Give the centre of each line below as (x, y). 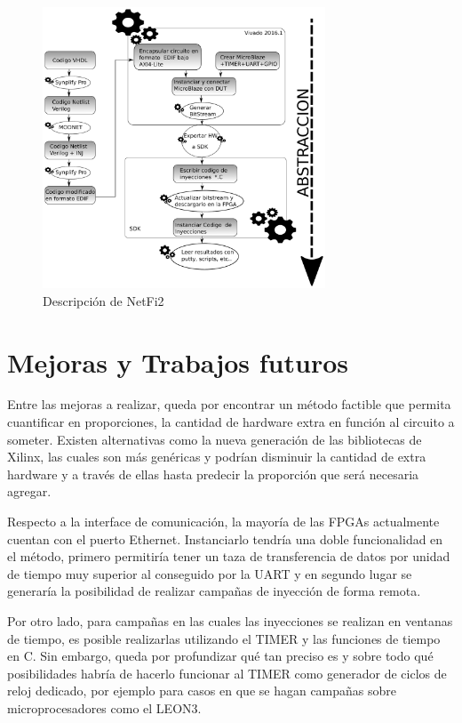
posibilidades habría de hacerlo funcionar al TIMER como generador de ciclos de (227, 673)
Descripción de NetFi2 (104, 300)
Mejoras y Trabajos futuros (178, 361)
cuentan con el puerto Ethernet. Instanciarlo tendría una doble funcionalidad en (225, 538)
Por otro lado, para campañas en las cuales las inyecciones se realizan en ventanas (230, 620)
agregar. (29, 491)
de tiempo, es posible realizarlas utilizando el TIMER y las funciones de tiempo (224, 638)
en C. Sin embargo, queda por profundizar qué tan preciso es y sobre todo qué (220, 656)
